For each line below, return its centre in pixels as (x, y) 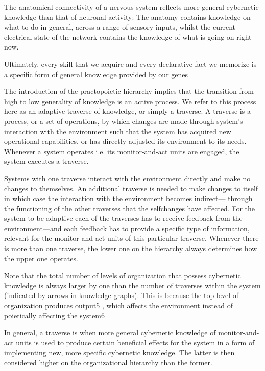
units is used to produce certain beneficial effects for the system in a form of (135, 342)
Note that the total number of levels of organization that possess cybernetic (123, 275)
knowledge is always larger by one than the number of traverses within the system (132, 285)
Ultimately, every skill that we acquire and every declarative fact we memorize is (130, 64)
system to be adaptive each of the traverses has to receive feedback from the (123, 218)
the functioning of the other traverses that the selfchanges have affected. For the (130, 208)
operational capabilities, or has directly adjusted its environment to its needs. (125, 141)
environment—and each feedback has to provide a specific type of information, (127, 228)
